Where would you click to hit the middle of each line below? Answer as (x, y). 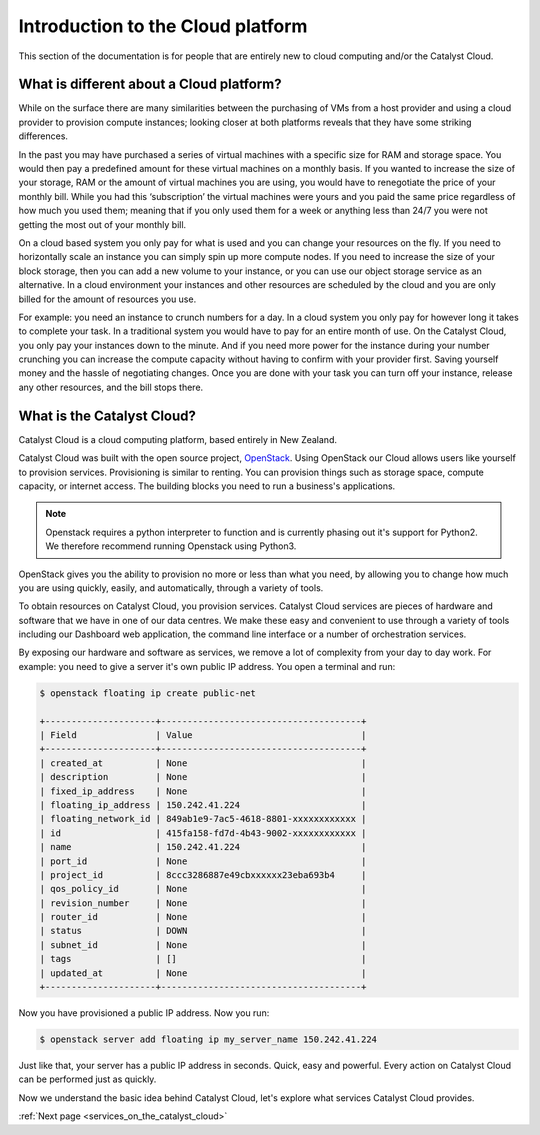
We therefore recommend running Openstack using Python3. (171, 546)
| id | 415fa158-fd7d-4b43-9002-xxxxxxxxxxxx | (203, 833)
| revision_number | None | (203, 903)
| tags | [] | (203, 959)
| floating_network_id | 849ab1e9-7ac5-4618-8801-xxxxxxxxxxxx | (203, 819)
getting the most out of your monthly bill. (102, 224)
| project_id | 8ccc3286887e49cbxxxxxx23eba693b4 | (203, 874)
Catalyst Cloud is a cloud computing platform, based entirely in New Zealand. (177, 439)
